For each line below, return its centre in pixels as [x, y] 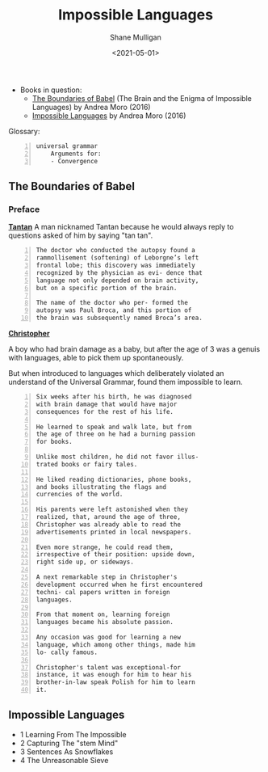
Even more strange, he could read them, [105, 547]
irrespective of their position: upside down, [115, 555]
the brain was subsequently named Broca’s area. [119, 318]
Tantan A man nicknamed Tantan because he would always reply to [121, 227]
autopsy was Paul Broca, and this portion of [114, 310]
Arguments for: [76, 154]
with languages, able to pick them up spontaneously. [96, 358]
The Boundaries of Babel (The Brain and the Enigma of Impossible [142, 98]
